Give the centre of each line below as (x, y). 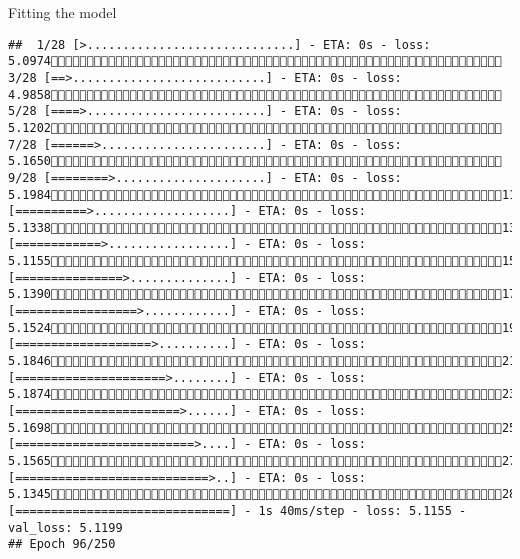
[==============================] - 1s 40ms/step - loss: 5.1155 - (237, 510)
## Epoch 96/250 (62, 544)
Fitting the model (62, 12)
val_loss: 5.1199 (65, 527)
